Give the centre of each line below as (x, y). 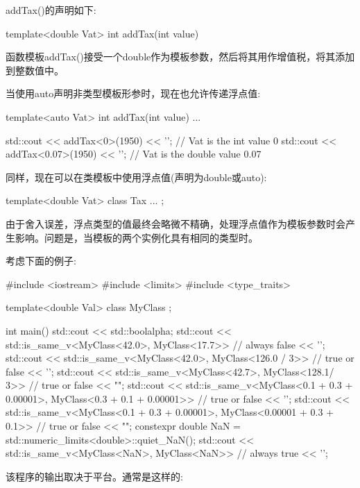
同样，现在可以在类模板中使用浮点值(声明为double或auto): (136, 177)
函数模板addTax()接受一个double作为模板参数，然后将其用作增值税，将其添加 (180, 57)
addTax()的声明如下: (51, 10)
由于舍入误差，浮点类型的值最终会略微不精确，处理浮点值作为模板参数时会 (175, 223)
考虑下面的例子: (41, 261)
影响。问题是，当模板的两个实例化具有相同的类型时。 (136, 237)
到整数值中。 (35, 70)
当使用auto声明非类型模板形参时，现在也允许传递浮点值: (133, 93)
